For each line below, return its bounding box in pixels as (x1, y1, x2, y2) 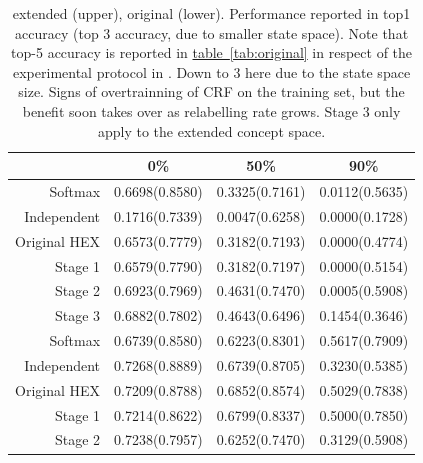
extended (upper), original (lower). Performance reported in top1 (12, 3, 411, 23)
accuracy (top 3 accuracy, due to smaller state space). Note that (15, 22, 409, 43)
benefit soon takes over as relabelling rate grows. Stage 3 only (22, 100, 401, 121)
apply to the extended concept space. (97, 120, 326, 141)
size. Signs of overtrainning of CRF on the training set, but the (18, 81, 405, 102)
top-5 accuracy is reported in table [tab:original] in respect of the (11, 42, 413, 63)
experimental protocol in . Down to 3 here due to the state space (13, 61, 411, 82)
